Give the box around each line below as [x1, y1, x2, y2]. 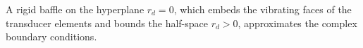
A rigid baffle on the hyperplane [6, 2, 144, 16]
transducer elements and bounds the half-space [6, 15, 208, 30]
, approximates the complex [238, 15, 357, 30]
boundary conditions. [6, 29, 97, 44]
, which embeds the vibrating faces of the [173, 2, 352, 16]
